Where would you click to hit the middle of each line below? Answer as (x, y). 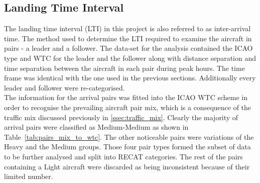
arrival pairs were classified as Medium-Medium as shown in (96, 127)
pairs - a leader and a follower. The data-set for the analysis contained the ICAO (128, 48)
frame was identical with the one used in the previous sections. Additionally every (130, 78)
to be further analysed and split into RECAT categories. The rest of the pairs (123, 156)
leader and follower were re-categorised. (64, 87)
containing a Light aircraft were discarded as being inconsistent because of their (127, 166)
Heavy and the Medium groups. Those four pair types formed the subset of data (127, 147)
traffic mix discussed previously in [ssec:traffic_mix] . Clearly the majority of (121, 117)
